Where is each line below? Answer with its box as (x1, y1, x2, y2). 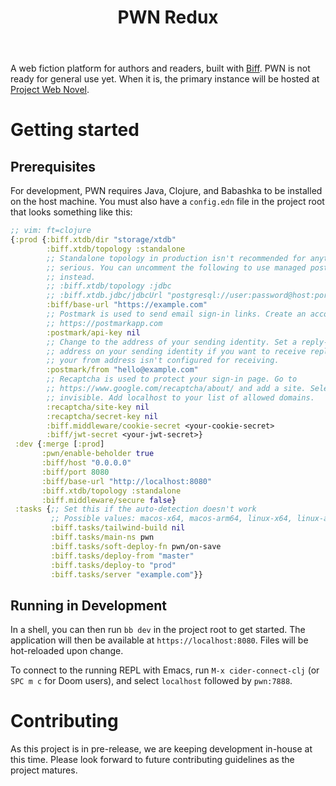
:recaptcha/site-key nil (46, 402, 150, 412)
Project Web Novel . (10, 84, 90, 96)
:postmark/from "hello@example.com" (46, 365, 199, 375)
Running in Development (10, 597, 168, 614)
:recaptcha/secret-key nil (46, 411, 159, 421)
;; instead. (46, 272, 97, 282)
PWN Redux (117, 6, 219, 29)
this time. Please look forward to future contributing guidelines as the (10, 754, 295, 766)
